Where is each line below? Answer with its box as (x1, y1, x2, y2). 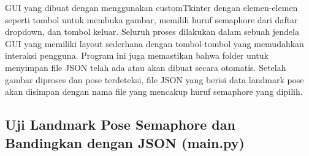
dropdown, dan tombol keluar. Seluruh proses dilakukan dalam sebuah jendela (5, 25, 299, 38)
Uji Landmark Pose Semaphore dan (5, 115, 235, 134)
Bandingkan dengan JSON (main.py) (5, 133, 245, 152)
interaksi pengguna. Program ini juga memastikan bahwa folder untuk (5, 49, 269, 62)
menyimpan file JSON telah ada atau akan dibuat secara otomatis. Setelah (5, 61, 286, 73)
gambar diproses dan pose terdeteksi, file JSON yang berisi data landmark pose (5, 73, 304, 86)
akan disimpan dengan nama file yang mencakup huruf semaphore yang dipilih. (5, 85, 303, 98)
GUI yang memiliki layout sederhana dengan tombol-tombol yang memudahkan (5, 37, 304, 50)
